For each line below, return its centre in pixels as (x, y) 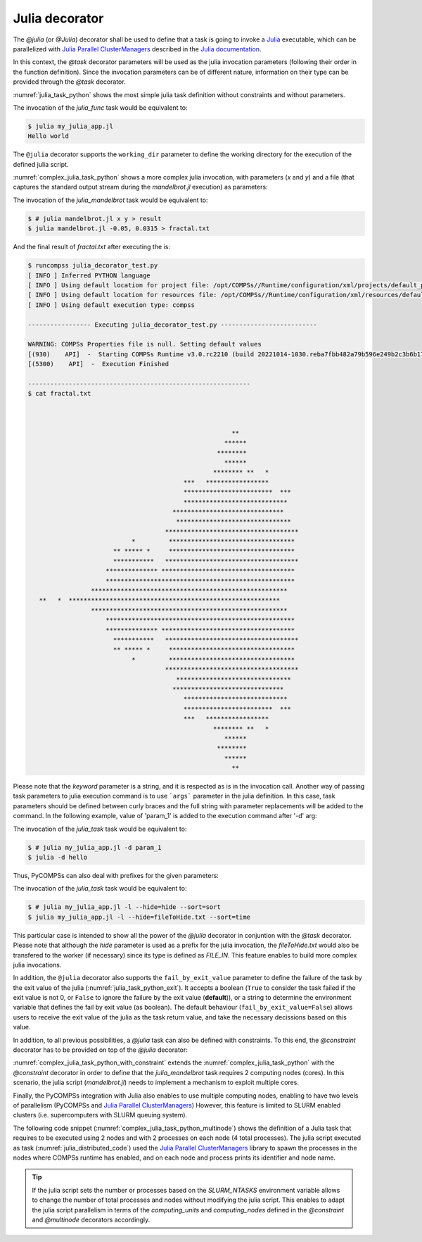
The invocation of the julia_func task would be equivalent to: (100, 107)
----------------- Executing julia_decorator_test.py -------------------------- (173, 325)
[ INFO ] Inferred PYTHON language (89, 275)
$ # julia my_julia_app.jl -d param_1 (95, 847)
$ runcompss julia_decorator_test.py (93, 265)
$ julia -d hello (58, 857)
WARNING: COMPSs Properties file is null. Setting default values (145, 344)
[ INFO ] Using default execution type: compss (111, 305)
